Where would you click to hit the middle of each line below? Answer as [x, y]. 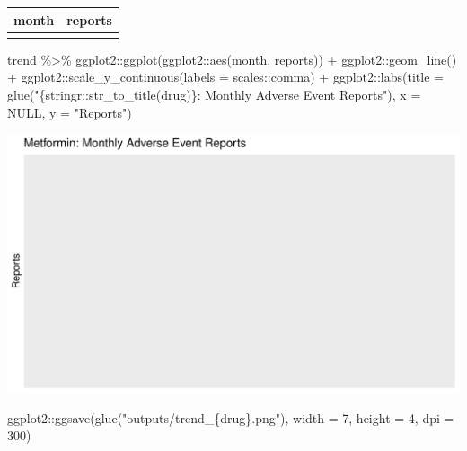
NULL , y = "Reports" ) [70, 112]
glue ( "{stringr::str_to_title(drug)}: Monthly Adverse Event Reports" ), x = [214, 95]
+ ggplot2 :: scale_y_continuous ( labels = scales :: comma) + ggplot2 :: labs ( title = [225, 77]
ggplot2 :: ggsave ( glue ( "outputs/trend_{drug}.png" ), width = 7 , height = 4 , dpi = [231, 417]
